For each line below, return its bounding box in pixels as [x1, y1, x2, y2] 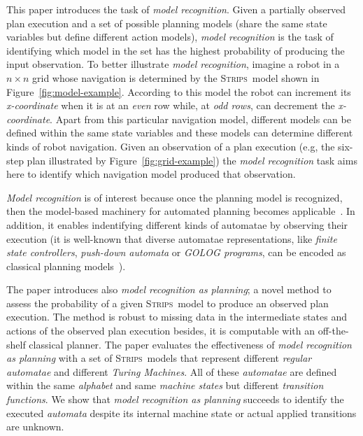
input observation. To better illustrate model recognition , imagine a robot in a [6, 57, 340, 71]
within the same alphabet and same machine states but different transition [6, 378, 324, 393]
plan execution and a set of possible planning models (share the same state [6, 15, 327, 30]
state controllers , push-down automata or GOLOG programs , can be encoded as [6, 245, 346, 260]
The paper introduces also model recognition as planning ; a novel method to [6, 282, 332, 297]
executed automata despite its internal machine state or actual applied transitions [6, 405, 357, 420]
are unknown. [6, 419, 64, 434]
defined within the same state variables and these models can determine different [6, 125, 353, 140]
